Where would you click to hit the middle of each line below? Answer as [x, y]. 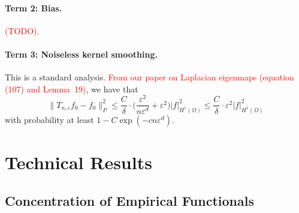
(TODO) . [22, 30]
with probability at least [49, 119]
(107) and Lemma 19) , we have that [72, 88]
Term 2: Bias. [34, 7]
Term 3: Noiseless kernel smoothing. [81, 54]
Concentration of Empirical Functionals [129, 200]
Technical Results [78, 162]
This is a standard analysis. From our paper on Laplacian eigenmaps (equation [149, 77]
